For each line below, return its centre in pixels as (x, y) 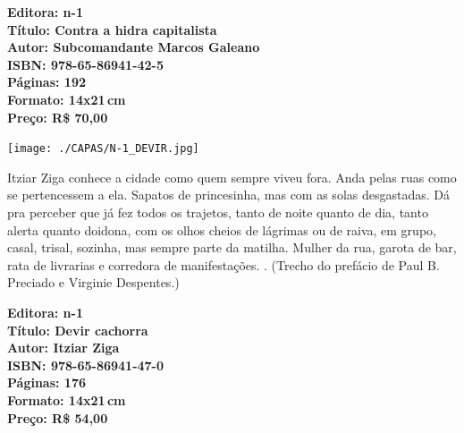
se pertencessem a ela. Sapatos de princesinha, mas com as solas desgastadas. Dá (228, 195)
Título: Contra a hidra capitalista (112, 29)
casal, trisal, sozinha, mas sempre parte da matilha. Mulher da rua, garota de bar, (232, 247)
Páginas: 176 (47, 382)
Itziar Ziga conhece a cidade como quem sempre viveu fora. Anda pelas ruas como (232, 177)
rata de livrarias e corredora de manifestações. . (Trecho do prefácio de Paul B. (224, 264)
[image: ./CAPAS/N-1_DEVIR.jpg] (103, 149)
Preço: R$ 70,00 (58, 117)
